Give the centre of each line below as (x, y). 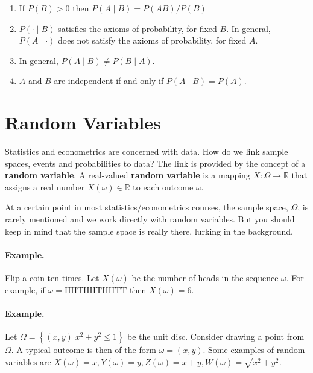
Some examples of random (257, 350)
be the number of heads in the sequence (205, 278)
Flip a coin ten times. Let (52, 278)
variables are (28, 361)
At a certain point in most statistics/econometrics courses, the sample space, (147, 207)
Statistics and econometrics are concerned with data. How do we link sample (147, 151)
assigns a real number (45, 186)
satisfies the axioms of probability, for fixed (138, 28)
